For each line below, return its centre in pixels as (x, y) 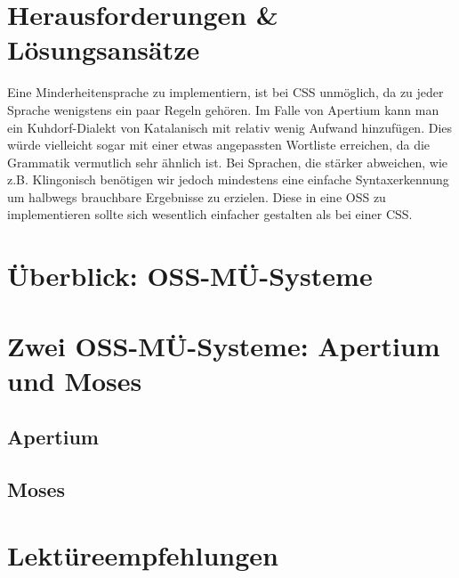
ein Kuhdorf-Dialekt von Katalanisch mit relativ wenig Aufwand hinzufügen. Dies (230, 127)
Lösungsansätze (104, 49)
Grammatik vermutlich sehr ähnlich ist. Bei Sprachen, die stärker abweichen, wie (228, 162)
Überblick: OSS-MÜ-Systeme (190, 276)
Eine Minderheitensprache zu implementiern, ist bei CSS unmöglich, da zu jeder (225, 92)
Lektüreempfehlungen (143, 554)
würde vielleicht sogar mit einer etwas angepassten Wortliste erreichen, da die (219, 145)
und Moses (75, 380)
